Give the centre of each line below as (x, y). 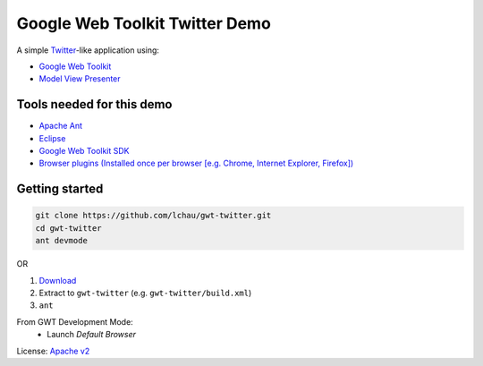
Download (58, 280)
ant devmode (62, 241)
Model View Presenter (80, 79)
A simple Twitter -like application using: (88, 50)
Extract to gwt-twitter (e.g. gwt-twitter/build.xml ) (145, 293)
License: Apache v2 (53, 351)
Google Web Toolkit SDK (84, 151)
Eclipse (52, 138)
